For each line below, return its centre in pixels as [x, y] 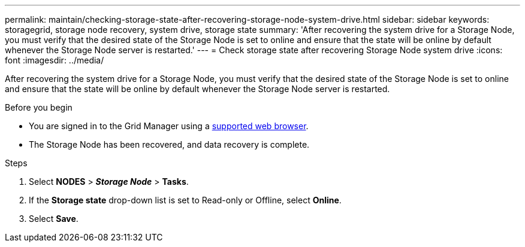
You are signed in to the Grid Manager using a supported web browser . [169, 126]
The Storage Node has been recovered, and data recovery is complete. [169, 144]
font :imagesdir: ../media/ [55, 60]
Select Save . [54, 219]
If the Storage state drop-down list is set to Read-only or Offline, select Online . [185, 200]
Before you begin [39, 107]
